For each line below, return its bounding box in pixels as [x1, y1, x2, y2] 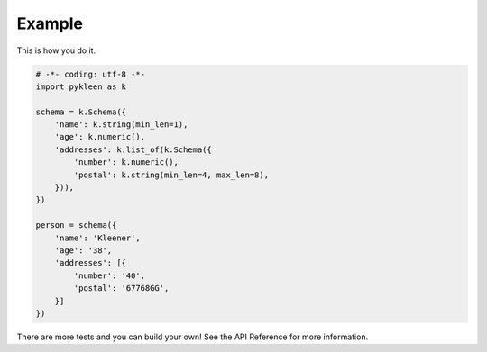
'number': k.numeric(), [73, 158, 179, 167]
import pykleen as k [35, 81, 126, 92]
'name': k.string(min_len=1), [54, 120, 188, 130]
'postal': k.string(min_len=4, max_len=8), [73, 169, 270, 180]
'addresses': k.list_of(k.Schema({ [54, 144, 212, 155]
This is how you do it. [16, 45, 96, 56]
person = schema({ [35, 221, 117, 230]
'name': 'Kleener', [54, 232, 142, 243]
